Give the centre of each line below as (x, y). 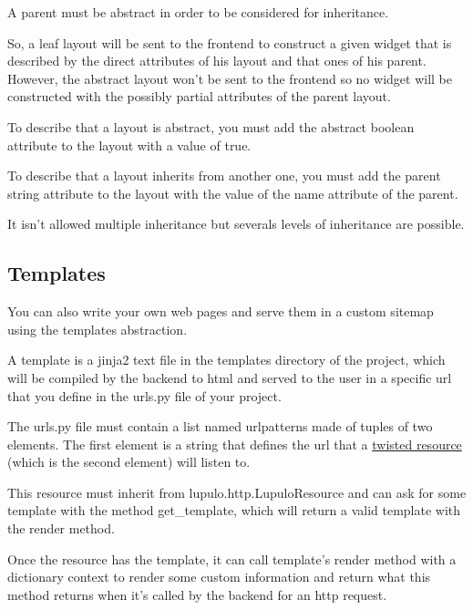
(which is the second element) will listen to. (129, 462)
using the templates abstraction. (98, 329)
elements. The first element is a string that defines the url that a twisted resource (235, 444)
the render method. (61, 528)
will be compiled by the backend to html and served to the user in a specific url (230, 377)
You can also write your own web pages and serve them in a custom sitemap (221, 311)
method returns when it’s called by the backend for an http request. (197, 594)
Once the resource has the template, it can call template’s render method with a (232, 558)
